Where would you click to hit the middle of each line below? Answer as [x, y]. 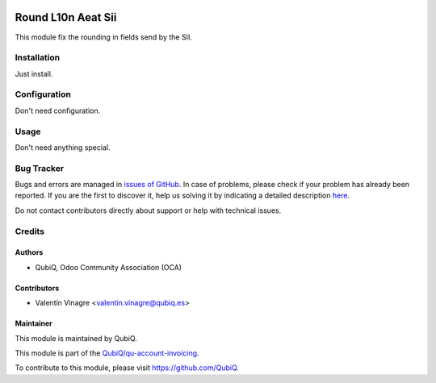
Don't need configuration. [58, 110]
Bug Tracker [40, 168]
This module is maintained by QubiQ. [76, 338]
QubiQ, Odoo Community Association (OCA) [108, 267]
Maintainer [34, 323]
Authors [29, 252]
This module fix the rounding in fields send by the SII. [104, 37]
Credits [29, 231]
